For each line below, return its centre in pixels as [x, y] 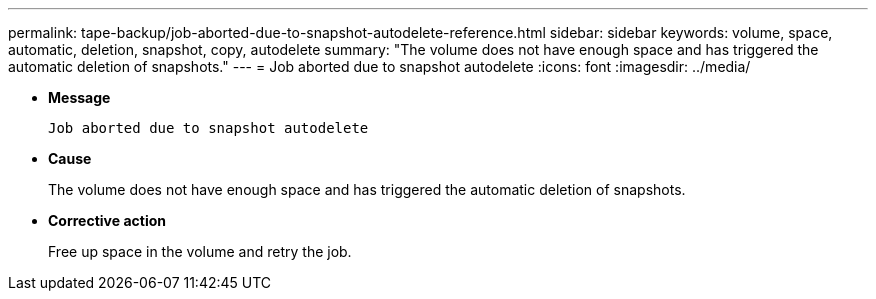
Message [79, 97]
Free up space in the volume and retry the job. [200, 251]
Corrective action [107, 220]
